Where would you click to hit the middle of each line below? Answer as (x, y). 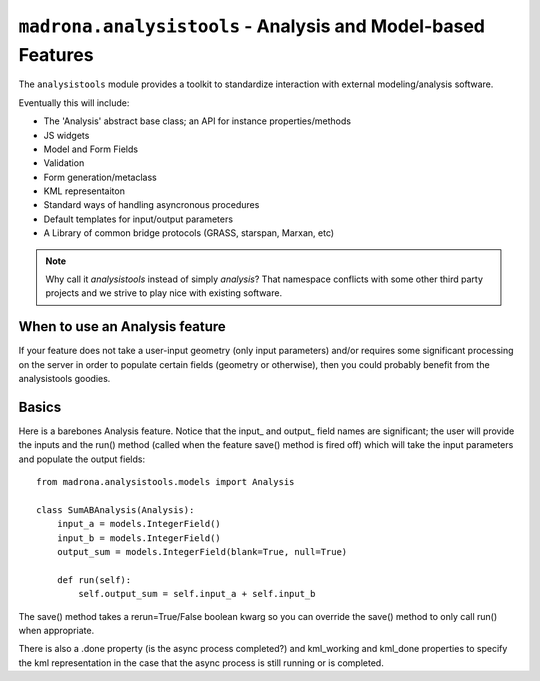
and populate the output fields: (81, 459)
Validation (64, 163)
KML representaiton (84, 191)
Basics (40, 406)
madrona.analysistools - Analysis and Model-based (251, 26)
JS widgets (66, 135)
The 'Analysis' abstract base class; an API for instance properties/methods (197, 121)
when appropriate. (56, 631)
